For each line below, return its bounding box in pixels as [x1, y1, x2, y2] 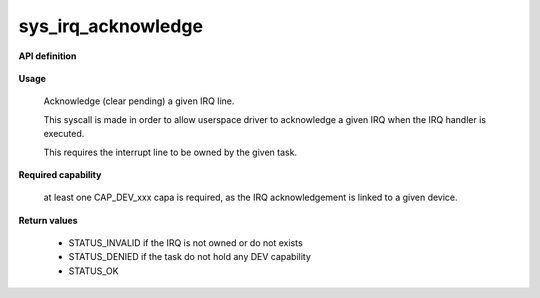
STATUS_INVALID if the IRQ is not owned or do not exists [68, 237, 304, 249]
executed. [43, 128, 85, 140]
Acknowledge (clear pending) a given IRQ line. [43, 95, 235, 107]
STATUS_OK [68, 265, 119, 277]
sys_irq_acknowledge [18, 15, 204, 37]
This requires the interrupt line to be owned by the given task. [43, 146, 298, 158]
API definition [18, 50, 77, 62]
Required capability [18, 168, 102, 180]
